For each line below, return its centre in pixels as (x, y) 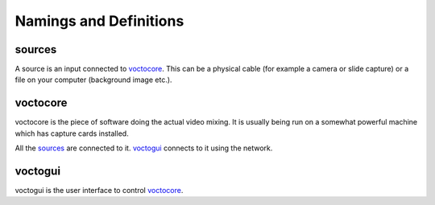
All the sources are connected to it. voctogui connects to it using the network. (144, 148)
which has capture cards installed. (72, 133)
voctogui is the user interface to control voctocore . (99, 191)
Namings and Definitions (99, 21)
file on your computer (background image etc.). (93, 80)
